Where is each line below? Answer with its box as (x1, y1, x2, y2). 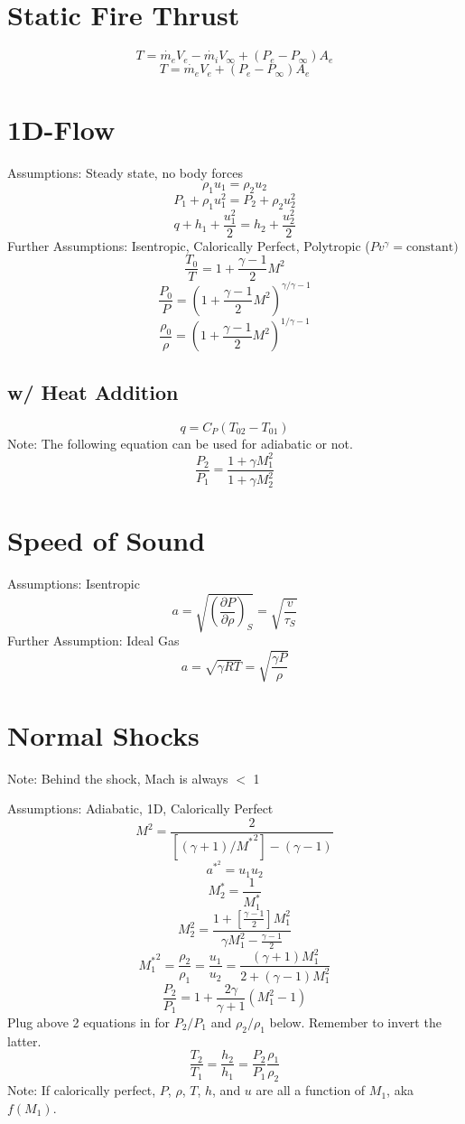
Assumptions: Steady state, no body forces (7, 163, 243, 182)
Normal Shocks (7, 716, 200, 753)
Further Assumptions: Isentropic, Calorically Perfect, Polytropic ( (7, 236, 370, 255)
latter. (7, 1031, 42, 1050)
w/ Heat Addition (7, 377, 179, 405)
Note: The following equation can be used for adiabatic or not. (7, 433, 353, 452)
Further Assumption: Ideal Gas (7, 631, 180, 650)
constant (406, 240, 454, 254)
